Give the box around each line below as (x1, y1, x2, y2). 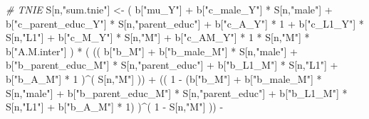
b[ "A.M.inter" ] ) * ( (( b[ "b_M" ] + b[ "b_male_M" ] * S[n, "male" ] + (6, 43, 298, 58)
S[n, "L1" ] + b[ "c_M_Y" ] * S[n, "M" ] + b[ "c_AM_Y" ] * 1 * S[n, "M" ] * (6, 30, 310, 45)
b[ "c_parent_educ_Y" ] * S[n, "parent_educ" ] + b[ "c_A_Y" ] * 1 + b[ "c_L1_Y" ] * (6, 16, 364, 30)
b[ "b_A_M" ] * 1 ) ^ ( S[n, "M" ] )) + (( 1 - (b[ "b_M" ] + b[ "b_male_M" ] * (6, 71, 322, 86)
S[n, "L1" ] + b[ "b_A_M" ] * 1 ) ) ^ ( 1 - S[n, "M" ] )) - (6, 99, 224, 114)
